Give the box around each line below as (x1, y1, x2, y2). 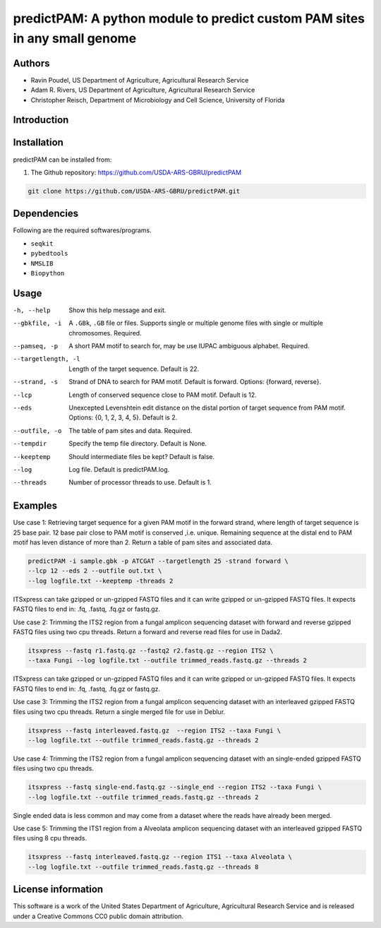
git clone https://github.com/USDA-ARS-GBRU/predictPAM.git (28, 187, 241, 195)
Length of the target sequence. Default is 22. (68, 364, 200, 373)
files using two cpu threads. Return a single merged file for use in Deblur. (13, 707, 226, 716)
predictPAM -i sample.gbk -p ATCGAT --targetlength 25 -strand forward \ (28, 557, 289, 565)
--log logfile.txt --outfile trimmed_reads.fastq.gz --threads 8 (28, 862, 259, 871)
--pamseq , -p (13, 343, 59, 350)
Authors (13, 57, 50, 69)
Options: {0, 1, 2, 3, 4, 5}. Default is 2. (68, 413, 178, 422)
